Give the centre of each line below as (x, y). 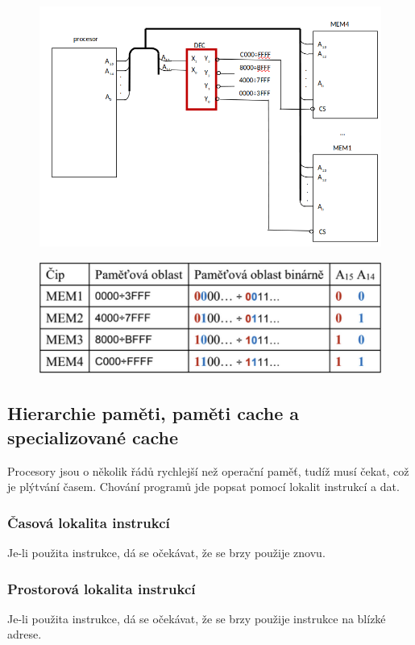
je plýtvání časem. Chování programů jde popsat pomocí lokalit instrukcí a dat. (203, 487)
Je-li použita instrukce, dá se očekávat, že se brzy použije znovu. (166, 552)
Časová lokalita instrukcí (89, 522)
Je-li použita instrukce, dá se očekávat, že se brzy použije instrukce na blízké (197, 618)
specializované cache (93, 437)
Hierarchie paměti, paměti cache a (154, 413)
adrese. (25, 634)
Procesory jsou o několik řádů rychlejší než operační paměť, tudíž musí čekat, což (208, 470)
